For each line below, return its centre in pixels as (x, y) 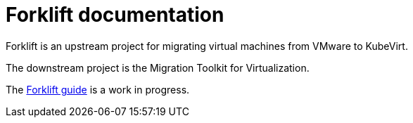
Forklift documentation (115, 15)
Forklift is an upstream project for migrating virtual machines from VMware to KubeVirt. (207, 46)
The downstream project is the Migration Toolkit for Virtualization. (158, 67)
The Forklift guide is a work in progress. (98, 89)
